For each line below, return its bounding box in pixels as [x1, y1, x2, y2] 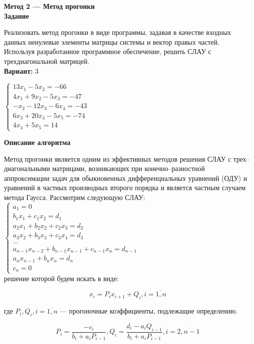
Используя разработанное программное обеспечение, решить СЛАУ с [4, 46, 212, 57]
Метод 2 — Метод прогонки [4, 1, 95, 11]
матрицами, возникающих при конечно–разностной [52, 163, 205, 173]
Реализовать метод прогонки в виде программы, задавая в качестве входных [4, 27, 231, 37]
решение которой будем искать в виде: [4, 273, 119, 283]
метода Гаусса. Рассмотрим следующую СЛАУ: [4, 192, 145, 202]
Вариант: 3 [4, 65, 39, 76]
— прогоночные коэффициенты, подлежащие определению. [59, 306, 238, 316]
